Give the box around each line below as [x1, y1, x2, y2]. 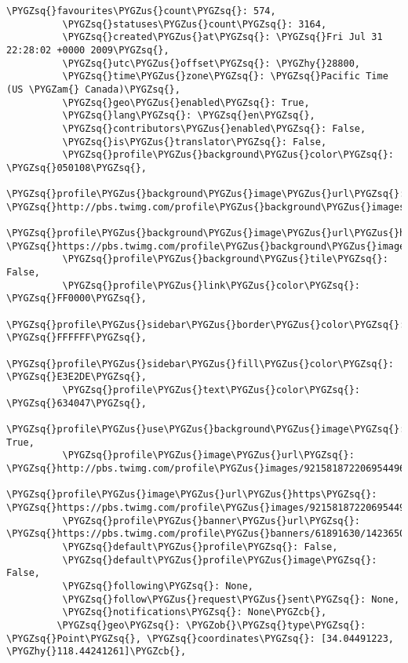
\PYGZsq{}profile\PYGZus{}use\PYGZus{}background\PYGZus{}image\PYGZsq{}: [6, 424, 406, 435]
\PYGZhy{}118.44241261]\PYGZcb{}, [6, 646, 187, 658]
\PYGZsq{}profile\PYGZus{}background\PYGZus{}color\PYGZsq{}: [62, 149, 394, 161]
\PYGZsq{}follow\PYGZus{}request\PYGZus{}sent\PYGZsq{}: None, [62, 593, 400, 605]
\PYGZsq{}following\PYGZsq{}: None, [62, 580, 253, 592]
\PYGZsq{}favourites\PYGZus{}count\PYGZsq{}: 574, [6, 5, 276, 16]
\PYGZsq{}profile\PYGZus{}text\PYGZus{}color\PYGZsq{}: [62, 384, 361, 396]
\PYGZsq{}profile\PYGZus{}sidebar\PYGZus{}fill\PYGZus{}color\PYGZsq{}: [6, 358, 394, 370]
